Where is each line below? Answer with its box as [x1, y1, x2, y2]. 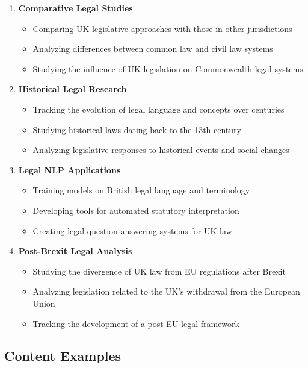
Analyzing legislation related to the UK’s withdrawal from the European [32, 285, 300, 298]
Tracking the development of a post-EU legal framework [32, 317, 239, 329]
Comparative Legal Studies [18, 2, 133, 14]
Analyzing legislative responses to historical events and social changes [32, 143, 289, 156]
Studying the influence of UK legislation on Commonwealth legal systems [32, 62, 303, 75]
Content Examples [4, 346, 122, 365]
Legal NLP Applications [18, 163, 121, 176]
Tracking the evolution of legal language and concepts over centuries [32, 102, 285, 115]
